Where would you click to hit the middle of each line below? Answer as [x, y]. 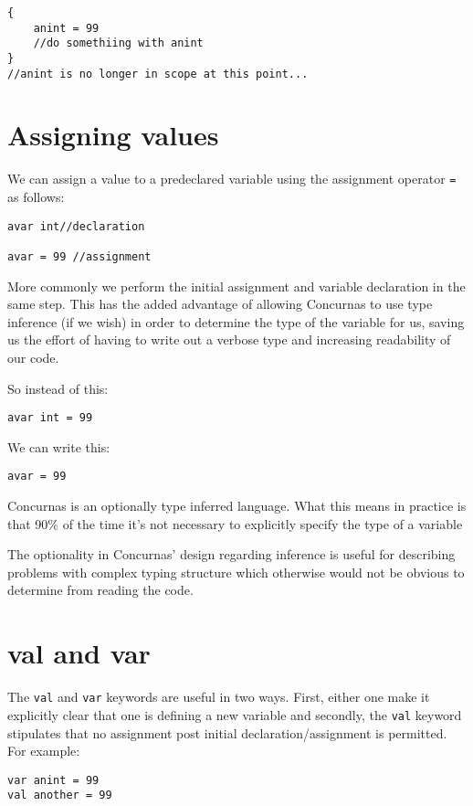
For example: [44, 751]
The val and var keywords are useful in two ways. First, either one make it [219, 697]
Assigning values [113, 135]
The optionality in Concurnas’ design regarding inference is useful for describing [231, 554]
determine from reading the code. [100, 590]
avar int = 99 [50, 418]
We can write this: [59, 446]
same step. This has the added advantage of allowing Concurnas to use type [220, 304]
